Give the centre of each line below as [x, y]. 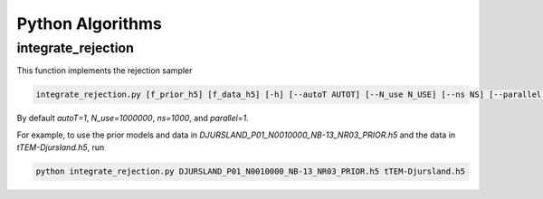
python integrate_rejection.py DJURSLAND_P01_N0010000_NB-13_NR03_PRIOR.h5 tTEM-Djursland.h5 [251, 171]
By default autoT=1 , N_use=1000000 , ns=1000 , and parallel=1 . [133, 118]
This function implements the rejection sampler [105, 71]
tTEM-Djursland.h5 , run [61, 147]
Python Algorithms [89, 24]
